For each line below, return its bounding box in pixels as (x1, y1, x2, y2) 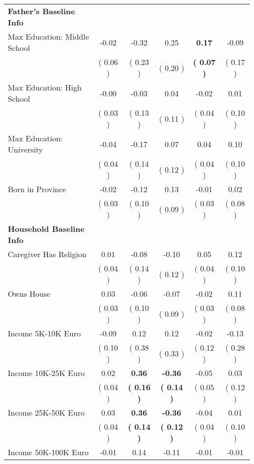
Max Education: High (8, 82, 82, 93)
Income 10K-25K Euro (8, 367, 85, 378)
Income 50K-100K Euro (8, 446, 89, 458)
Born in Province (8, 183, 66, 195)
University (8, 144, 43, 155)
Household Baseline (8, 223, 85, 234)
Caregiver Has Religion (8, 248, 86, 260)
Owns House (8, 288, 50, 299)
